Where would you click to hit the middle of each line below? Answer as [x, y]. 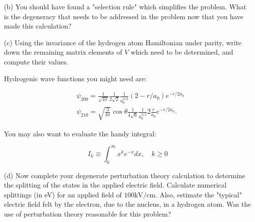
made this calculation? [38, 26]
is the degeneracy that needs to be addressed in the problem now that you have [124, 16]
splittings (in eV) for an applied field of [63, 194]
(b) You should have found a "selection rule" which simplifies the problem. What [125, 6]
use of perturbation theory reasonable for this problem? [88, 213]
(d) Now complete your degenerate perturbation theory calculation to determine [125, 175]
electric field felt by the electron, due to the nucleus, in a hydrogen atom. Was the [127, 204]
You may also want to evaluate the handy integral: [80, 133]
